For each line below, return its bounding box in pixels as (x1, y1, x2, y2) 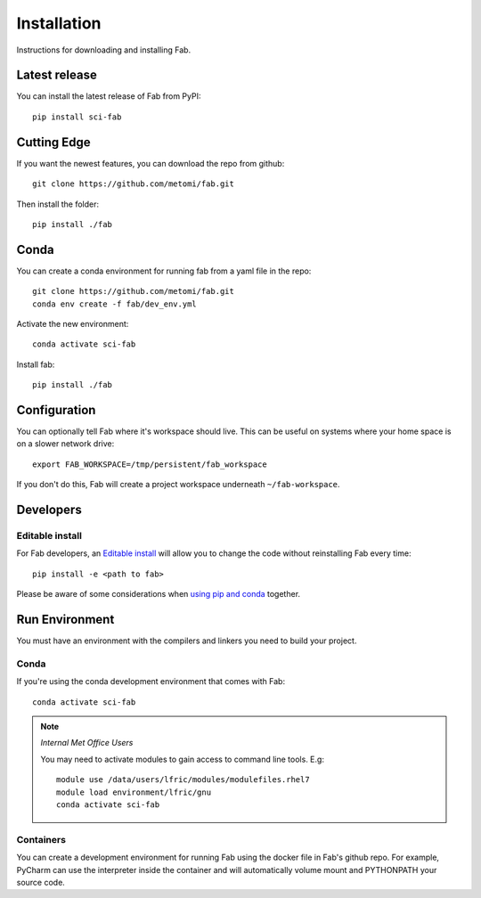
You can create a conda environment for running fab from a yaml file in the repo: (16, 265, 312, 276)
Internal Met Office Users (40, 738, 134, 748)
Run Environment (16, 612, 115, 627)
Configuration (16, 402, 96, 418)
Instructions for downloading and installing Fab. (16, 45, 192, 55)
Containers (16, 833, 67, 845)
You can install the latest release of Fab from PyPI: (16, 91, 201, 102)
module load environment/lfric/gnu (56, 787, 212, 797)
